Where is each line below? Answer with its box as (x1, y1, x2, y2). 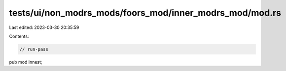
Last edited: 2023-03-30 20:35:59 (9, 24, 79, 30)
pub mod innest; (9, 59, 42, 65)
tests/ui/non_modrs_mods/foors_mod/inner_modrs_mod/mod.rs (9, 7, 281, 18)
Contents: (9, 33, 29, 39)
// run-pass (19, 47, 49, 52)
